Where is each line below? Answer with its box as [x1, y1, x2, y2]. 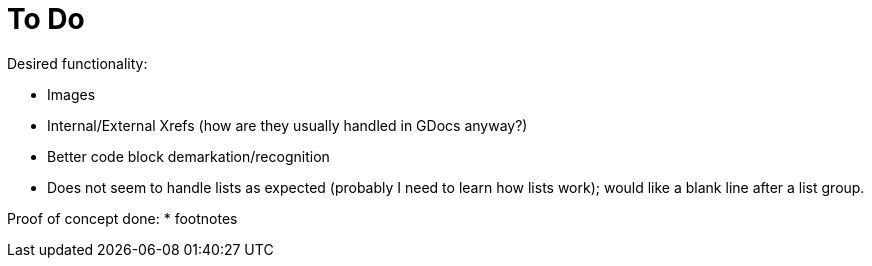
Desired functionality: [7, 54, 148, 72]
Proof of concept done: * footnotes [7, 209, 238, 227]
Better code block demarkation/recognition [47, 147, 330, 165]
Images [47, 85, 96, 103]
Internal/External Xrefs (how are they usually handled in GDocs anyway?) [47, 116, 528, 134]
